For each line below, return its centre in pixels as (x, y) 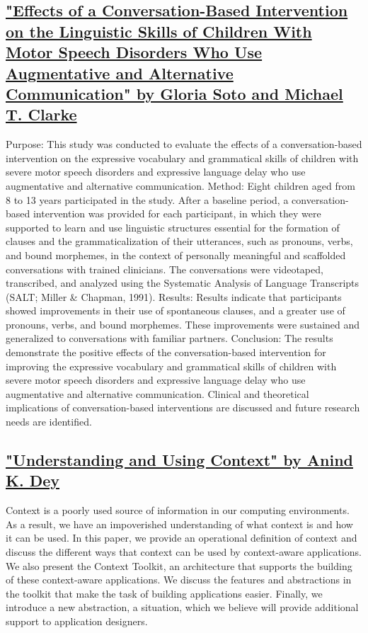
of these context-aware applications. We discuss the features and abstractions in (179, 580)
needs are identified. (49, 422)
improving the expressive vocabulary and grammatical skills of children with (171, 366)
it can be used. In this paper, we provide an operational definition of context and (182, 538)
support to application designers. (77, 621)
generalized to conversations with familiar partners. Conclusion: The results (169, 338)
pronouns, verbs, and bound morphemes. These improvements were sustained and (183, 324)
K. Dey (33, 480)
